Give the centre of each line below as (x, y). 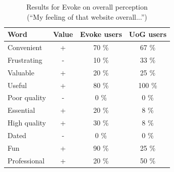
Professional (26, 160)
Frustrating (25, 59)
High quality (27, 123)
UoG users (148, 34)
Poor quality (27, 97)
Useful (17, 85)
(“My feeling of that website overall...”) (87, 16)
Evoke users (101, 34)
